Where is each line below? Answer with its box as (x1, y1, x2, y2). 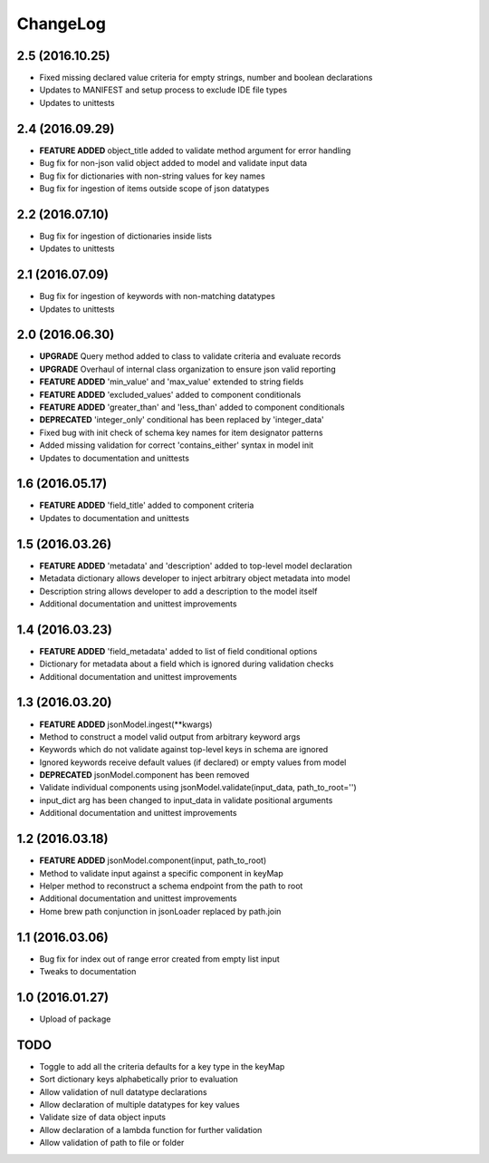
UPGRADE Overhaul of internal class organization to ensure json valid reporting (39, 363, 336, 374)
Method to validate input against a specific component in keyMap (39, 867, 284, 878)
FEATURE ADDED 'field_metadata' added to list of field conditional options (39, 645, 318, 656)
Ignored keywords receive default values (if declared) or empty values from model (39, 757, 347, 768)
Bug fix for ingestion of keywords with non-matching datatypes (39, 291, 275, 302)
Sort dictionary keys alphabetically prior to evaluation (39, 1074, 239, 1085)
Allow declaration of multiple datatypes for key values (39, 1100, 240, 1110)
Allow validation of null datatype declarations (39, 1086, 207, 1097)
